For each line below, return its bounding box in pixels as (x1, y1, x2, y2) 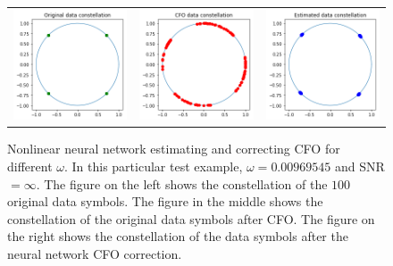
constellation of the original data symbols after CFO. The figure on (7, 209, 375, 228)
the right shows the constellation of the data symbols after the (7, 227, 348, 245)
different (7, 157, 53, 176)
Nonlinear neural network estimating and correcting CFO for (7, 139, 340, 158)
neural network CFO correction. (7, 245, 182, 262)
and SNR (334, 157, 385, 176)
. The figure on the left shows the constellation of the (36, 174, 328, 193)
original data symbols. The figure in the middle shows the (7, 192, 323, 211)
